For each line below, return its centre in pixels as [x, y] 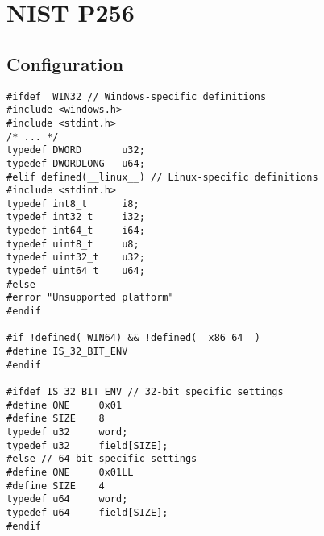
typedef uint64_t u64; [76, 271]
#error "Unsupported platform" [90, 298]
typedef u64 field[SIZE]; [87, 512]
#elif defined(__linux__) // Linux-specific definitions [162, 177]
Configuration [65, 63]
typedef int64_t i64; [76, 231]
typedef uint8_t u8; [73, 244]
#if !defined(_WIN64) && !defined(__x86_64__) [133, 338]
